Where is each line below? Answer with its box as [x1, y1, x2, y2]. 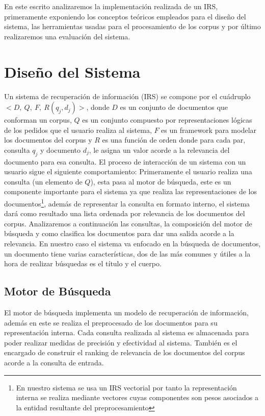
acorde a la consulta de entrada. [4, 357, 104, 368]
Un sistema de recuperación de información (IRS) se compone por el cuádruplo [4, 90, 251, 101]
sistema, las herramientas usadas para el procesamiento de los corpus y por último [4, 21, 261, 32]
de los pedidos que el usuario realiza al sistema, [4, 124, 152, 135]
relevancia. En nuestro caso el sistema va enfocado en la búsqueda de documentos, [4, 238, 261, 249]
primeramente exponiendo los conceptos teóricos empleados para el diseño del [4, 11, 246, 21]
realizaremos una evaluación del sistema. [4, 31, 130, 41]
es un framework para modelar [161, 124, 257, 135]
